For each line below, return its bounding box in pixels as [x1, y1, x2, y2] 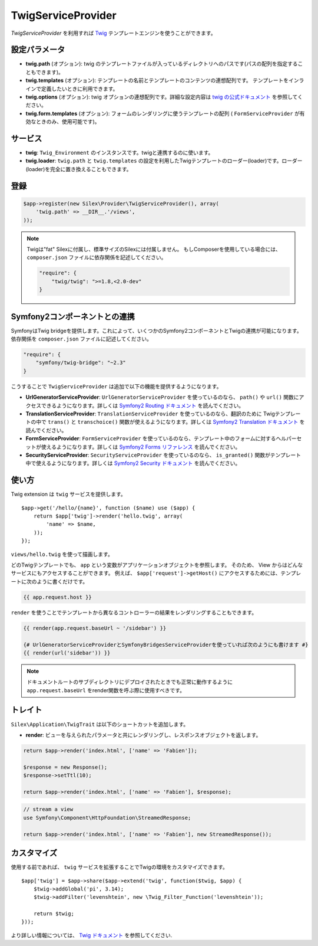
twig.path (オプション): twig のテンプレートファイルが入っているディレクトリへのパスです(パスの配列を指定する [25, 60, 298, 67]
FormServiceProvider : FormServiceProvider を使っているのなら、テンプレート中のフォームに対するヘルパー [25, 435, 297, 442]
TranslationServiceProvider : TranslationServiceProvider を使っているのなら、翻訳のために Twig [25, 410, 275, 417]
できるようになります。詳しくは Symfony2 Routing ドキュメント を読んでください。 [41, 402, 244, 409]
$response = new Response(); [23, 764, 108, 770]
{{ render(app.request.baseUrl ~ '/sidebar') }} [23, 624, 167, 631]
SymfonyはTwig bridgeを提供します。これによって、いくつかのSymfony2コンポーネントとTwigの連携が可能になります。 [11, 327, 303, 334]
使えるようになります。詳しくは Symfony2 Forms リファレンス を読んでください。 [41, 443, 241, 450]
